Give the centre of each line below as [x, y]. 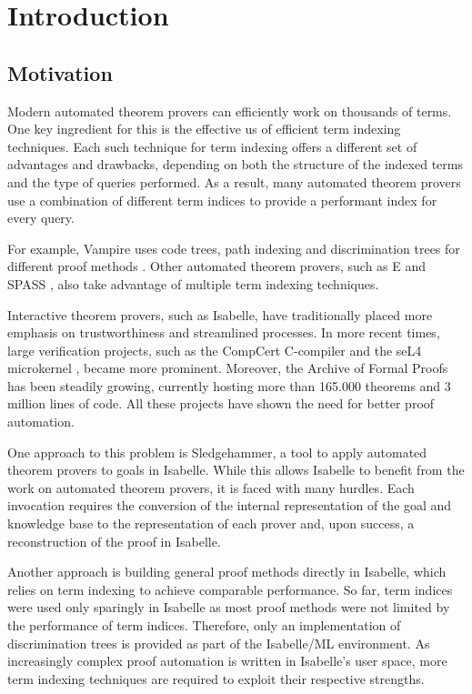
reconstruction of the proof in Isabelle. [114, 541]
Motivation [60, 72]
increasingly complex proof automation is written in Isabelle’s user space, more [227, 661]
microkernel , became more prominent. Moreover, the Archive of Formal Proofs [228, 368]
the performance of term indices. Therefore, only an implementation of [204, 625]
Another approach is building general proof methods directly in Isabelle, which [227, 572]
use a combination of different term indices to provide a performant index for [222, 200]
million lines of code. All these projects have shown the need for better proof [221, 403]
